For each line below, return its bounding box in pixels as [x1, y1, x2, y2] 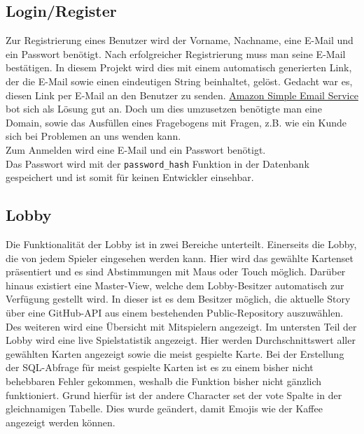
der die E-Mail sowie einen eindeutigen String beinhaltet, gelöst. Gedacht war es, [6, 73, 353, 88]
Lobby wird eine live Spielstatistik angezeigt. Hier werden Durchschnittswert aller [6, 333, 356, 347]
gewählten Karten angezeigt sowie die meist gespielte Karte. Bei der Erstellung [6, 346, 344, 361]
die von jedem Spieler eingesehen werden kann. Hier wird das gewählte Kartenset [6, 250, 354, 265]
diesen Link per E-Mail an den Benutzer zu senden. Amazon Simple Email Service [6, 87, 358, 102]
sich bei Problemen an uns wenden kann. [6, 129, 181, 143]
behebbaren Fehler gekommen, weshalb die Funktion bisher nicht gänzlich [6, 373, 322, 388]
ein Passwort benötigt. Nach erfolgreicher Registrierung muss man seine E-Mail [6, 46, 346, 61]
